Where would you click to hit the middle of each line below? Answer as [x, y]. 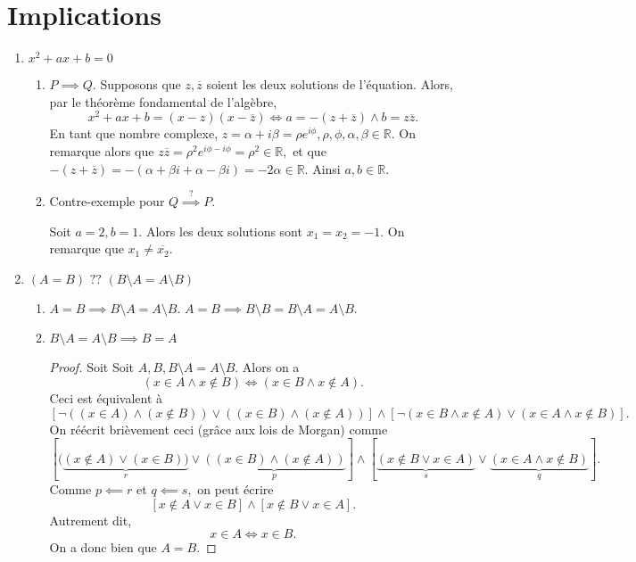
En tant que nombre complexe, [134, 133]
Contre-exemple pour [107, 200]
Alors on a [271, 367]
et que [310, 150]
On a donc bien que [103, 547]
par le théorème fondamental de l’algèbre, [163, 101]
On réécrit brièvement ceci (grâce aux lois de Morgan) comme [219, 429]
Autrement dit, [91, 520]
